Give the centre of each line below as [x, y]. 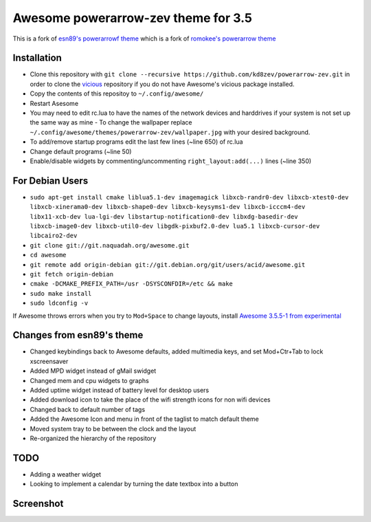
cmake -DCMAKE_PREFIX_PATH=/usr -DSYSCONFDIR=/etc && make [132, 284]
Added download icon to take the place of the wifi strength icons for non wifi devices [150, 400]
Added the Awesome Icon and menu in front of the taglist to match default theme [144, 419]
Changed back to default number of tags [88, 409]
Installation [37, 58]
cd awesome [48, 255]
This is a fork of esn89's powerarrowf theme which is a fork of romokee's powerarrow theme [144, 39]
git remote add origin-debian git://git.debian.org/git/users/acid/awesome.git [168, 264]
